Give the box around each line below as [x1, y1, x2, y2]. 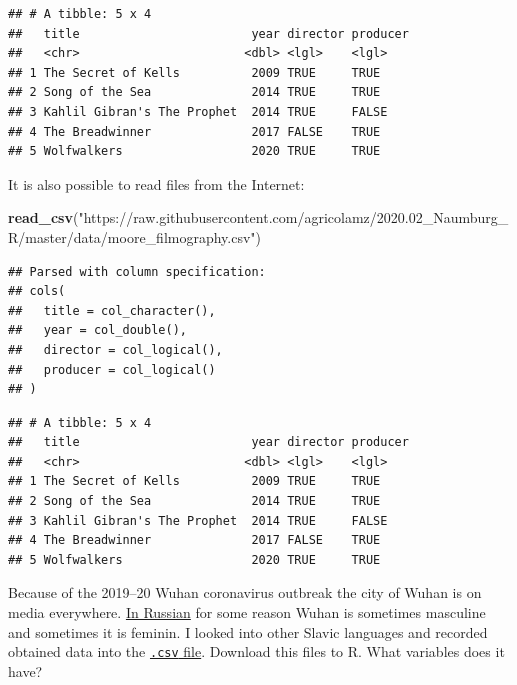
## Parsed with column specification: [8, 264, 266, 279]
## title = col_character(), [8, 303, 216, 318]
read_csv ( [8, 207, 79, 228]
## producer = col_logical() [8, 362, 216, 377]
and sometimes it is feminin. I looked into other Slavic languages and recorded [8, 621, 488, 642]
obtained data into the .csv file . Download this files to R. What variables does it [8, 641, 505, 662]
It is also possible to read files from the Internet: [8, 173, 305, 194]
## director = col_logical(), [8, 342, 223, 357]
